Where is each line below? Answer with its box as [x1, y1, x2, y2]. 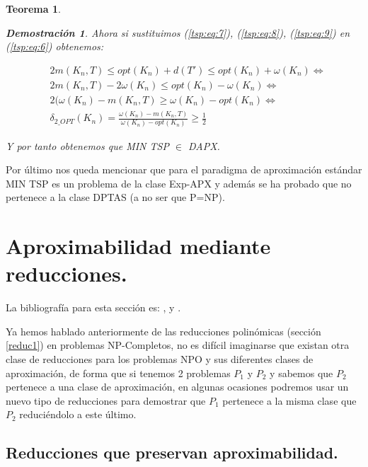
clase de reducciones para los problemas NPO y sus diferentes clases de [6, 352, 314, 366]
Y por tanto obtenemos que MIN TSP [6, 138, 169, 153]
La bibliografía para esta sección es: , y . [6, 300, 181, 315]
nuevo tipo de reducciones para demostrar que [6, 393, 206, 408]
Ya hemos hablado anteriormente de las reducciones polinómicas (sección [6, 323, 321, 338]
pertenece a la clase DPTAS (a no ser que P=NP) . [6, 190, 225, 204]
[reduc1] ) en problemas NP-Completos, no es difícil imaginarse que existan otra [6, 338, 350, 352]
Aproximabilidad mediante [6, 231, 271, 260]
